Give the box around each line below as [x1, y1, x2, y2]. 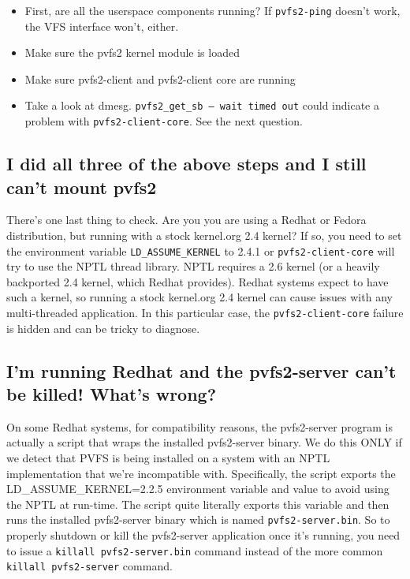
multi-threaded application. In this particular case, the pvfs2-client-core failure [6, 304, 404, 320]
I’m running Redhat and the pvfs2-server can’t [6, 358, 397, 383]
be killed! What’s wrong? [6, 382, 217, 405]
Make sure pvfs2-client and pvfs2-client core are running [24, 70, 296, 87]
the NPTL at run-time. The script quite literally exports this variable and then [6, 495, 389, 512]
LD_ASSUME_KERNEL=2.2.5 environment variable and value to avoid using [6, 480, 389, 497]
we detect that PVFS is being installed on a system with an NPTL [6, 450, 330, 465]
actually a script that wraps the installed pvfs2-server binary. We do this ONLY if [6, 434, 402, 450]
